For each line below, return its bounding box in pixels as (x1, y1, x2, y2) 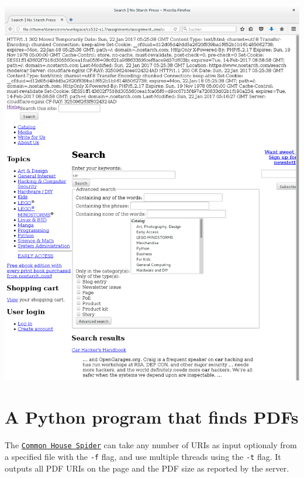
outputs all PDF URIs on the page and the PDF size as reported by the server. (5, 462, 289, 474)
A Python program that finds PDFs (5, 405, 299, 429)
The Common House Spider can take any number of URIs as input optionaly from (5, 439, 297, 451)
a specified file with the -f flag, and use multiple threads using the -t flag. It (5, 451, 281, 463)
